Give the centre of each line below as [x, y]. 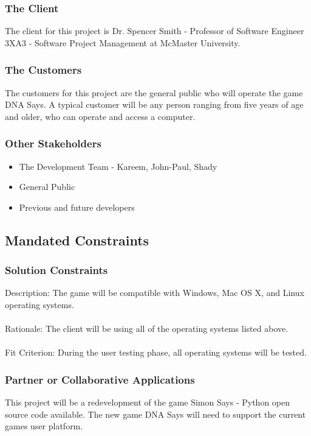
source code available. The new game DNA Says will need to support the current [155, 414]
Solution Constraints [56, 270]
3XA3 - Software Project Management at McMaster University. [123, 42]
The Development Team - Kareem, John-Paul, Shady [118, 166]
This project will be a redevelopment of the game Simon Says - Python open [148, 402]
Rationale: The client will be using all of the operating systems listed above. [147, 329]
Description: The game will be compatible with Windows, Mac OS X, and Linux [155, 293]
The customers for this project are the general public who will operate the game [154, 92]
